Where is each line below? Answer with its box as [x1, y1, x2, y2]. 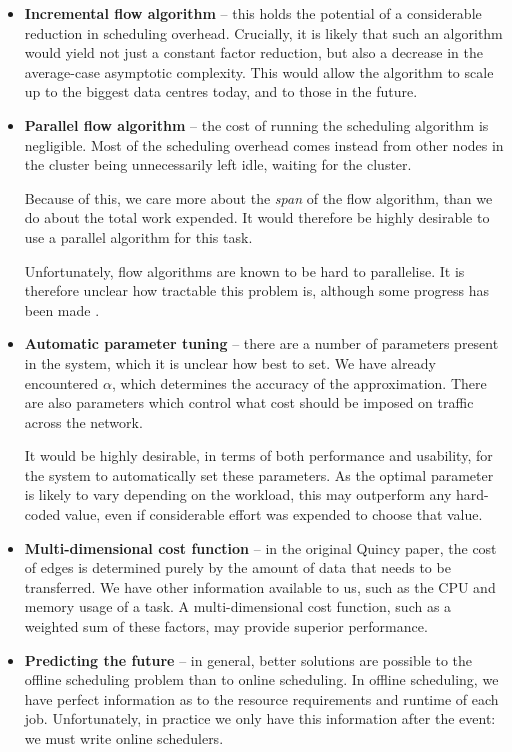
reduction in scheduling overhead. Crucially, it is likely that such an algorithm [24, 22, 503, 43]
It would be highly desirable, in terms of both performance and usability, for [24, 445, 493, 466]
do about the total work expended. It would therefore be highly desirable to [24, 207, 490, 228]
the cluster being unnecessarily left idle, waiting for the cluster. [24, 154, 412, 175]
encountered [24, 372, 99, 393]
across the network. [24, 411, 143, 432]
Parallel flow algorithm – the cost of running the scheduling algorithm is [24, 114, 489, 135]
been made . [24, 299, 100, 320]
